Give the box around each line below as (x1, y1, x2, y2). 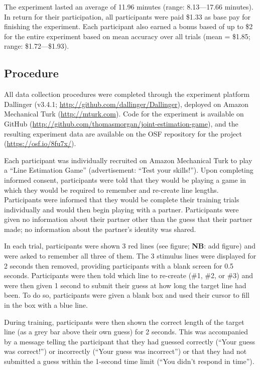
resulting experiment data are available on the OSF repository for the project (4, 128, 242, 139)
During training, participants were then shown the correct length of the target (4, 316, 244, 327)
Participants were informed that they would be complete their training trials (4, 194, 239, 205)
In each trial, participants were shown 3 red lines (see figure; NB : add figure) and (4, 240, 255, 251)
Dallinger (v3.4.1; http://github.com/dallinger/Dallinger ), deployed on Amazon (4, 98, 249, 109)
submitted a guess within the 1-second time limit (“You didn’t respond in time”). (4, 356, 254, 366)
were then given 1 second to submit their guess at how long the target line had (4, 280, 246, 290)
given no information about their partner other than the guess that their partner (4, 214, 252, 224)
